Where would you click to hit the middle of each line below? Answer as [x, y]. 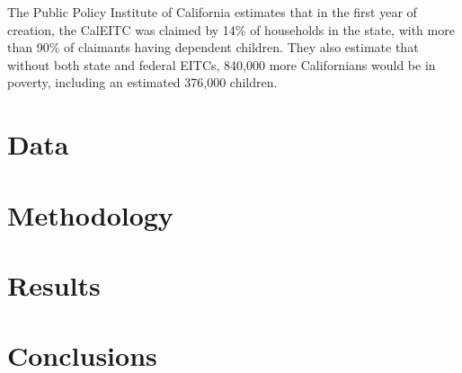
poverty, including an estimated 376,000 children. [142, 82]
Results [54, 284]
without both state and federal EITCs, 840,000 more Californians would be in [222, 64]
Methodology [90, 214]
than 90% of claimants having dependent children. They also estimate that [213, 47]
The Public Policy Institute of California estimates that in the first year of [212, 12]
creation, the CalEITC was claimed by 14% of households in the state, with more [231, 29]
